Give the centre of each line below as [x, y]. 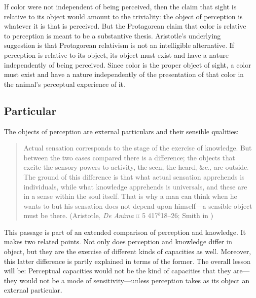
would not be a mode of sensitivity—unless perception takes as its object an [134, 280]
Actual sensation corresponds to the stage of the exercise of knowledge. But [138, 148]
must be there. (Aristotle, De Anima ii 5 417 [91, 215]
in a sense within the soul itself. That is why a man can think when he [130, 196]
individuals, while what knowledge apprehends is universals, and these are [135, 186]
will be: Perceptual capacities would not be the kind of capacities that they [118, 271]
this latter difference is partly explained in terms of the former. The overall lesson [127, 261]
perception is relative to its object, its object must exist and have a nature [116, 55]
